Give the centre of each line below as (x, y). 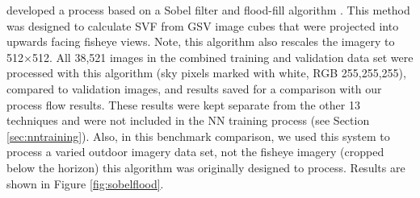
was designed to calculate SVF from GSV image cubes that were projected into (203, 25)
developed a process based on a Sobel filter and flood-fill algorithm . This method (208, 10)
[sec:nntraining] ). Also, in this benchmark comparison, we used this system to (198, 136)
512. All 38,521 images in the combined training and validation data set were (223, 57)
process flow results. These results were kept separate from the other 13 (183, 104)
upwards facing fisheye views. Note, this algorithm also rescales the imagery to (201, 41)
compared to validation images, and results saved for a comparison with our (194, 88)
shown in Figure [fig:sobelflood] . (85, 183)
